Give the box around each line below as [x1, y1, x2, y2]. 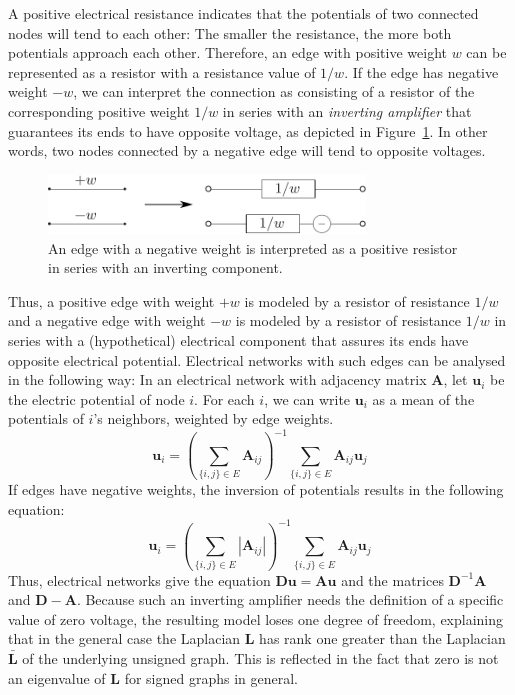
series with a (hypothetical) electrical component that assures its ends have [8, 329, 469, 350]
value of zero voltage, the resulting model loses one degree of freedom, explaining [8, 608, 504, 629]
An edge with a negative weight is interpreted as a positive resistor [48, 237, 458, 258]
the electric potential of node [8, 388, 185, 409]
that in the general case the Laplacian [8, 628, 241, 649]
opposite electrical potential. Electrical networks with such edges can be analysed [8, 349, 506, 370]
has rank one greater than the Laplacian [259, 628, 506, 649]
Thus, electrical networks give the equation [8, 569, 271, 590]
